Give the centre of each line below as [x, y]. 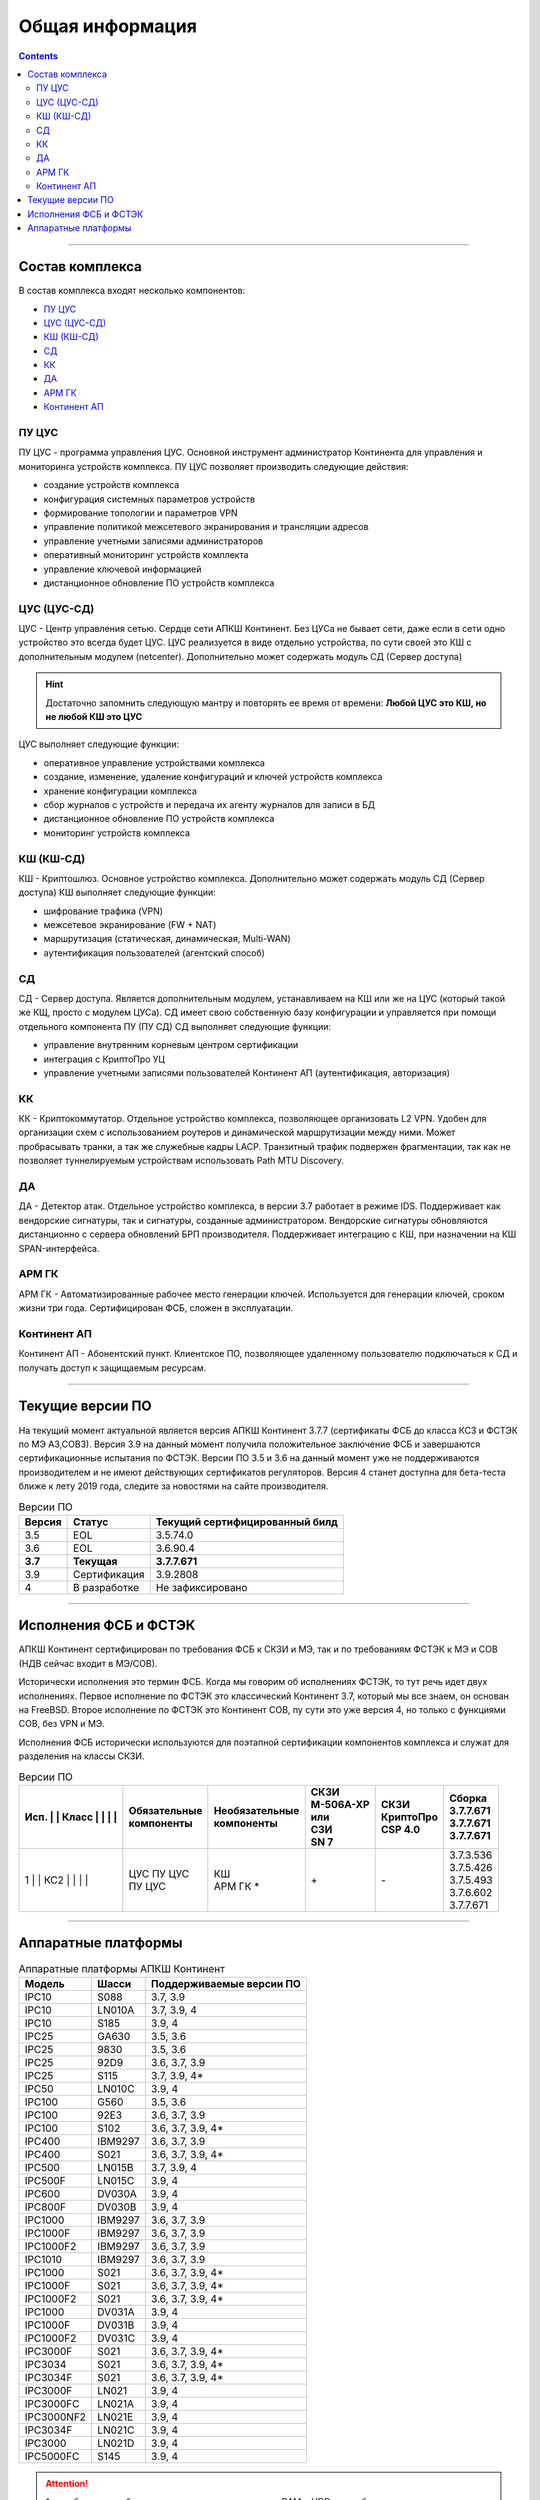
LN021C [115, 2430]
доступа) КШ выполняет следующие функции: [117, 892]
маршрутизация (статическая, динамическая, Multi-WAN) [167, 939]
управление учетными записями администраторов [153, 541]
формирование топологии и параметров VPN [141, 512]
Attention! [67, 2483]
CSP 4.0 [400, 1829]
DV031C [115, 2338]
